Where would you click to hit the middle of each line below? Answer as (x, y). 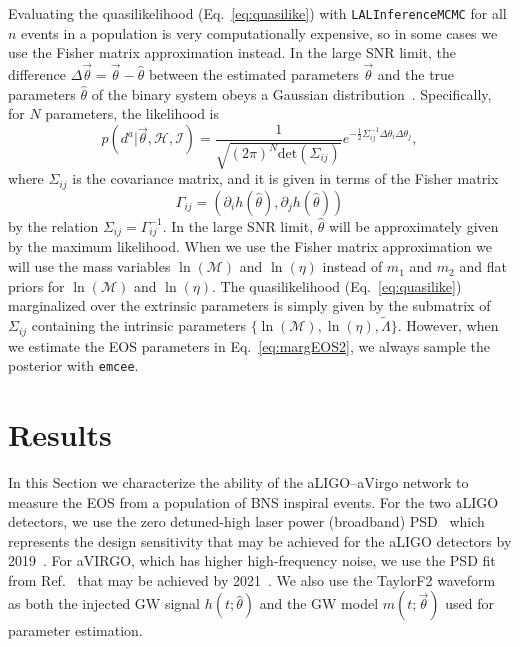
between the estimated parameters (253, 74)
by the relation (53, 225)
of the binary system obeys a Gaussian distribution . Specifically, (291, 93)
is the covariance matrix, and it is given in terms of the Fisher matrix (285, 178)
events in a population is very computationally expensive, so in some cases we (259, 32)
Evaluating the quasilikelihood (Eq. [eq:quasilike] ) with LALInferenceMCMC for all (257, 13)
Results (60, 433)
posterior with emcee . (73, 365)
